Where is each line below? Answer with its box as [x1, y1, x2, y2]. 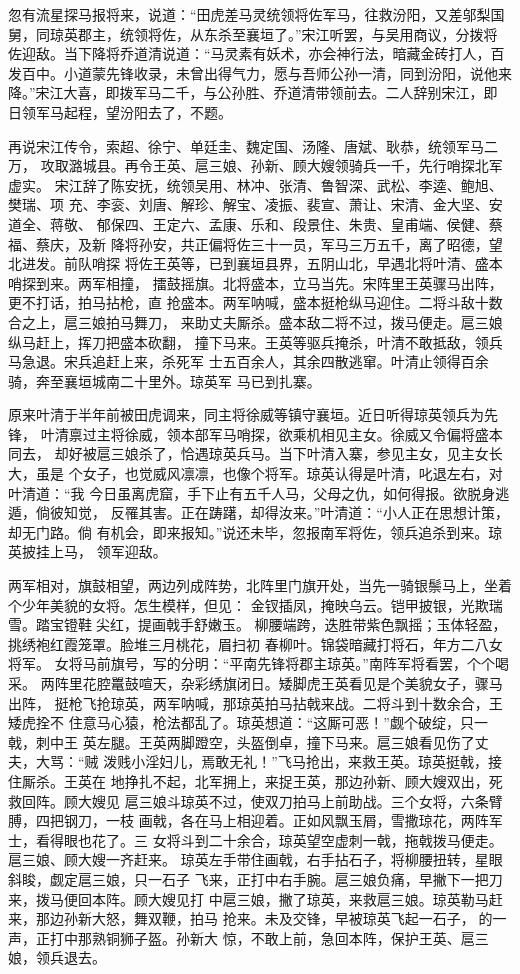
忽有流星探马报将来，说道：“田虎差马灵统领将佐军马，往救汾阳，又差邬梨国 [8, 4, 505, 24]
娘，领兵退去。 [8, 947, 106, 968]
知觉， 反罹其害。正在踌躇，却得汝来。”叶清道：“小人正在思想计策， [63, 502, 509, 523]
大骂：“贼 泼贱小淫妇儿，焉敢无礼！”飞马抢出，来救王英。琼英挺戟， [35, 751, 488, 772]
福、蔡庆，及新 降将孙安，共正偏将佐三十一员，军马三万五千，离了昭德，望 [8, 233, 503, 254]
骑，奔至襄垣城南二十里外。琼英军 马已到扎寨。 [8, 370, 321, 391]
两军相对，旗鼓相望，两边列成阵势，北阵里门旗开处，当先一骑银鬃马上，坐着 [8, 575, 512, 596]
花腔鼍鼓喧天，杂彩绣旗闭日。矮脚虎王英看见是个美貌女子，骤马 [82, 673, 503, 693]
